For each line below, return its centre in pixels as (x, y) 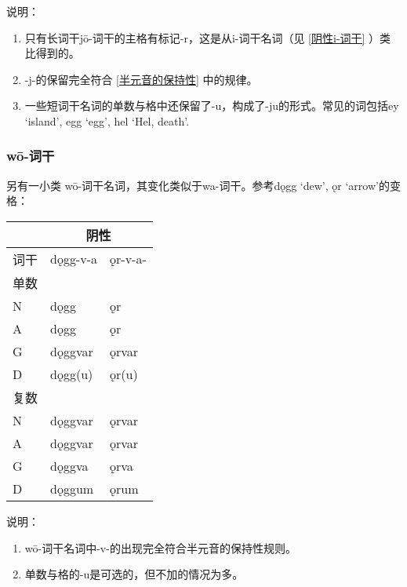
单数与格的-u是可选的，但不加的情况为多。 (134, 574)
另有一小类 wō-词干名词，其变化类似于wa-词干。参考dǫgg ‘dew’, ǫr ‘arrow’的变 (203, 185)
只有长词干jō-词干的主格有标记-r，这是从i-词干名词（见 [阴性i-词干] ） (202, 37)
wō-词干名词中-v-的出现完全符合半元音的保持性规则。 (160, 547)
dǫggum (72, 488)
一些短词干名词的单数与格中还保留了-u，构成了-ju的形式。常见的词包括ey (212, 106)
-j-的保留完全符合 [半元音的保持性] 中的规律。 (141, 79)
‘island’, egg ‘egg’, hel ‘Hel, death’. (107, 120)
